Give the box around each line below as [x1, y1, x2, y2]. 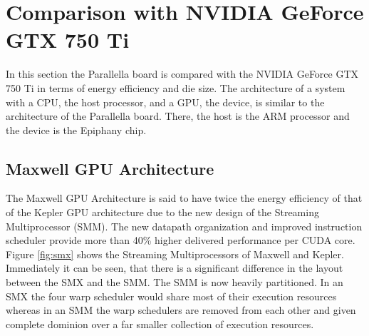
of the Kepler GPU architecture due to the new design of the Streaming [6, 205, 319, 220]
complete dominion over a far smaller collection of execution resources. [6, 316, 314, 331]
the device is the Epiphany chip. [6, 122, 147, 137]
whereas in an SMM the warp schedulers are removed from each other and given [6, 302, 356, 317]
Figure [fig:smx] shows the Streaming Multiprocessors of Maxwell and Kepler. [6, 246, 344, 261]
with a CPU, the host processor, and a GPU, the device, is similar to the [6, 94, 325, 109]
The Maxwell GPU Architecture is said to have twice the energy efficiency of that [6, 190, 363, 205]
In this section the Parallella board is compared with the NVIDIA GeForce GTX [6, 66, 359, 81]
